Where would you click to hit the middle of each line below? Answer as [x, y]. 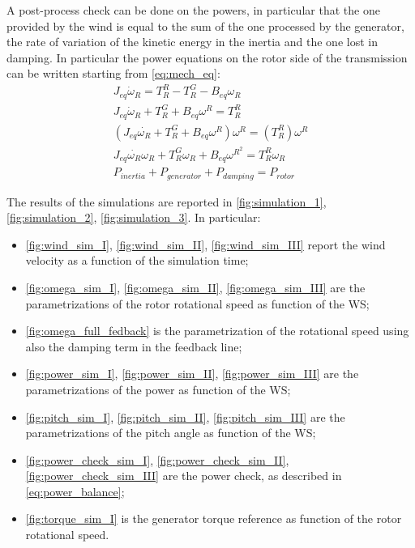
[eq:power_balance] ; [75, 491]
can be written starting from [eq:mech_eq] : [113, 73]
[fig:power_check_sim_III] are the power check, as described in [184, 476]
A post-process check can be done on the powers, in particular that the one [193, 10]
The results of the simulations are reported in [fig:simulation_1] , [167, 201]
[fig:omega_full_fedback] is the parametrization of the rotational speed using [217, 331]
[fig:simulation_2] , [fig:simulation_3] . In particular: [134, 217]
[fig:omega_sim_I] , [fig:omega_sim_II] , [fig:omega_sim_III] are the [195, 287]
